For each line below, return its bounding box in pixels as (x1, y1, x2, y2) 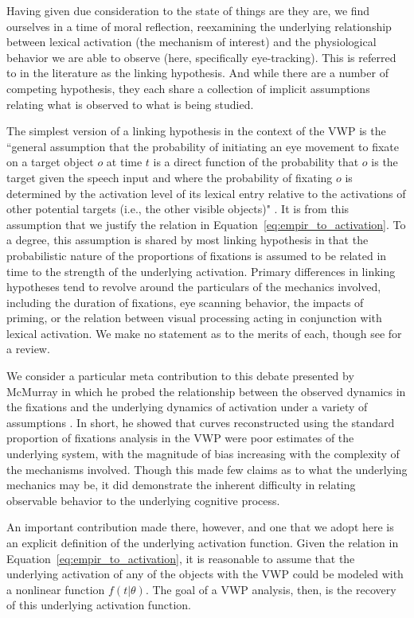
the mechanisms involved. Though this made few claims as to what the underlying (6, 461, 408, 477)
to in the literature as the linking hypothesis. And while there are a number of (6, 64, 389, 81)
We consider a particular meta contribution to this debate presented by (6, 367, 354, 384)
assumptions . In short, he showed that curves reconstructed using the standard (6, 414, 395, 430)
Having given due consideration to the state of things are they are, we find (6, 2, 370, 18)
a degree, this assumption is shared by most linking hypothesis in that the (6, 231, 369, 248)
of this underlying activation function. (6, 597, 191, 613)
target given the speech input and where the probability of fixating (6, 169, 333, 185)
